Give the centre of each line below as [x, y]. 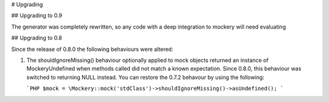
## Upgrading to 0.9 [37, 16]
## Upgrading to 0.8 [37, 38]
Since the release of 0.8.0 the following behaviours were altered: [92, 49]
